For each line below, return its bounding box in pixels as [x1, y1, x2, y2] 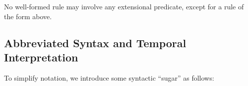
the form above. [4, 11, 52, 21]
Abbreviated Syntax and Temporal [4, 35, 186, 50]
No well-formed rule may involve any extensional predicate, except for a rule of [4, 1, 244, 11]
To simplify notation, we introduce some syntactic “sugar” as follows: [4, 72, 214, 83]
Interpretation [4, 49, 78, 64]
